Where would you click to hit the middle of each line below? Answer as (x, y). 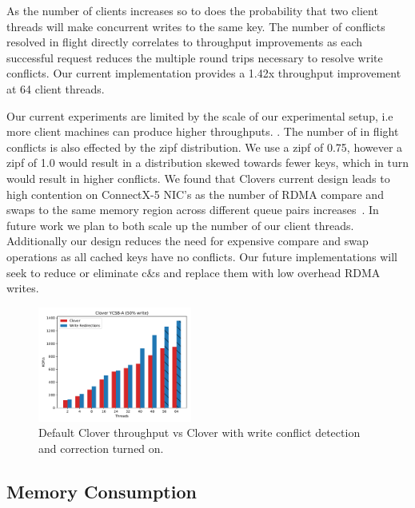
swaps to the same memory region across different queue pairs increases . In (193, 210)
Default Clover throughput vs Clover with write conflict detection (200, 433)
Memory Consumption (102, 491)
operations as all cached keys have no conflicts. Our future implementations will (202, 256)
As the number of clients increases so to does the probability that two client (192, 10)
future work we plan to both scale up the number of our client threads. (180, 225)
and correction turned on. (101, 448)
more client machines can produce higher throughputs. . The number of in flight (203, 131)
